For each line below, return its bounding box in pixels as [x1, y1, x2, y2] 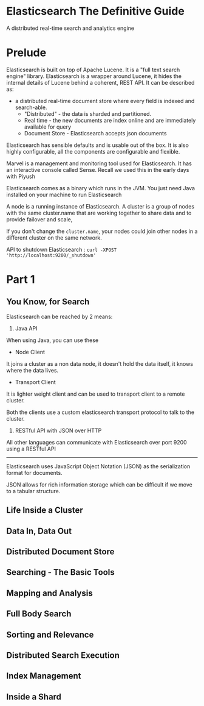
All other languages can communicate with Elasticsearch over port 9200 [6, 438, 187, 446]
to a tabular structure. [6, 487, 61, 494]
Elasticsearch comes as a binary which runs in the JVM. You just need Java [6, 184, 195, 191]
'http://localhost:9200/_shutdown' [6, 252, 97, 259]
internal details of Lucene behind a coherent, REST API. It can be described [6, 79, 195, 86]
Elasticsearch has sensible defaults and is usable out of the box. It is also [6, 141, 189, 149]
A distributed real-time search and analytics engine [6, 24, 135, 32]
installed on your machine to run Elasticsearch [6, 191, 122, 198]
